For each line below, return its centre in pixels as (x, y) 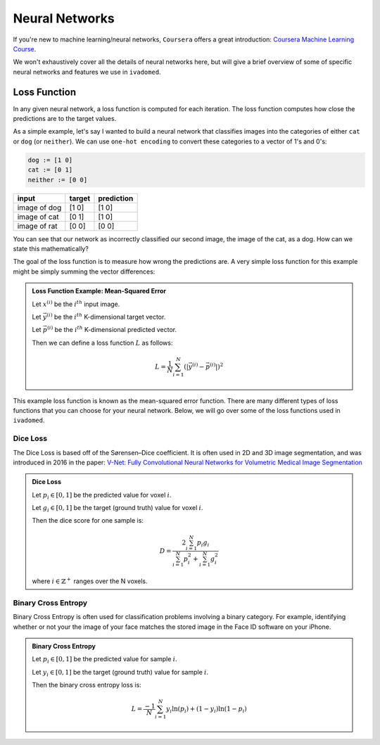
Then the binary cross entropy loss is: (87, 685)
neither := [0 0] (58, 180)
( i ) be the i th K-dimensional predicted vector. (112, 329)
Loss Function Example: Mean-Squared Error (99, 291)
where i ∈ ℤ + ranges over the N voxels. (90, 581)
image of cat (38, 217)
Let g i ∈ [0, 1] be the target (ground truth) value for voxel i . (118, 509)
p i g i (203, 543)
